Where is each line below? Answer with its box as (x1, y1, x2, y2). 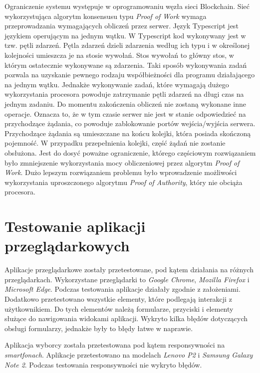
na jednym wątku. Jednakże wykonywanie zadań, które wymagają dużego (4, 79, 229, 89)
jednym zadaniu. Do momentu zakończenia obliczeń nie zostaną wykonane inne (4, 98, 247, 109)
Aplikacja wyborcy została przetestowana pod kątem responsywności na (4, 340, 225, 350)
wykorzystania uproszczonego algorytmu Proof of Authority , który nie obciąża (4, 177, 243, 187)
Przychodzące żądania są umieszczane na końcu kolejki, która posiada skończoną (4, 128, 251, 138)
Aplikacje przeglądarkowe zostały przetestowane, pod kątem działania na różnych (4, 264, 254, 275)
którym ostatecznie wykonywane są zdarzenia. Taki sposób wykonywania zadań (4, 59, 247, 70)
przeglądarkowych (4, 235, 130, 256)
